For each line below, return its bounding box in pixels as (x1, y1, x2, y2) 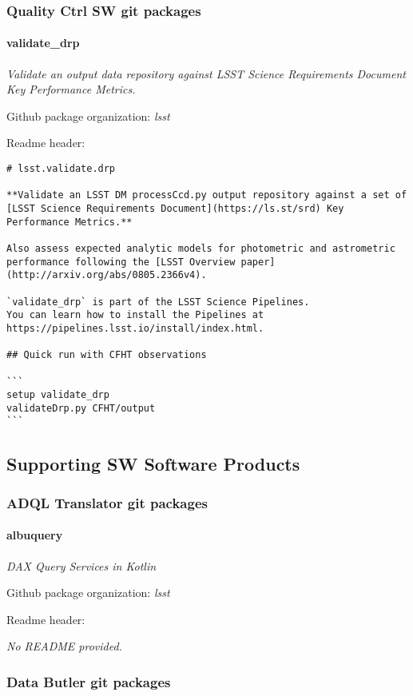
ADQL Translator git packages (6, 492, 208, 512)
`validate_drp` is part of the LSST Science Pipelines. (6, 296, 310, 308)
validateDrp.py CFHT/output (6, 402, 156, 414)
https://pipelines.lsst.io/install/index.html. (6, 322, 264, 334)
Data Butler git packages (6, 671, 171, 691)
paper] (240, 256, 276, 268)
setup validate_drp (6, 389, 109, 401)
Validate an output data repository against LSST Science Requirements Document (6, 65, 406, 82)
